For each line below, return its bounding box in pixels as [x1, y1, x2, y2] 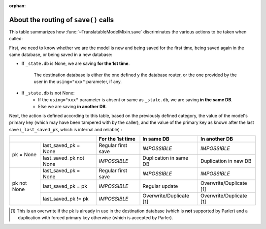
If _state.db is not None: [21, 90, 75, 96]
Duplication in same [142, 154, 189, 161]
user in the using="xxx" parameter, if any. [33, 79, 122, 85]
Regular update [142, 182, 178, 189]
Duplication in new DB [200, 157, 252, 164]
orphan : [9, 3, 26, 8]
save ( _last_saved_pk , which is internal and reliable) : [9, 126, 123, 132]
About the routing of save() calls [9, 15, 114, 24]
